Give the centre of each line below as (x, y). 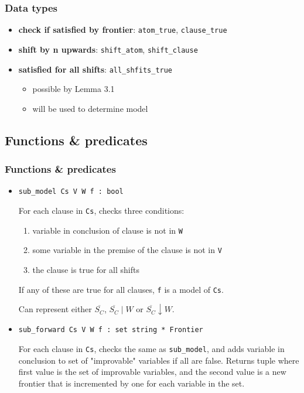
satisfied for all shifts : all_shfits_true (95, 69)
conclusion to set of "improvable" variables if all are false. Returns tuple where (159, 360)
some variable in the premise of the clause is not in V (127, 250)
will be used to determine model (90, 108)
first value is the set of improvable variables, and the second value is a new (152, 372)
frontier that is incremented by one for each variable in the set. (131, 383)
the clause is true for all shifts (86, 269)
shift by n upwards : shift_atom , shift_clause (108, 49)
